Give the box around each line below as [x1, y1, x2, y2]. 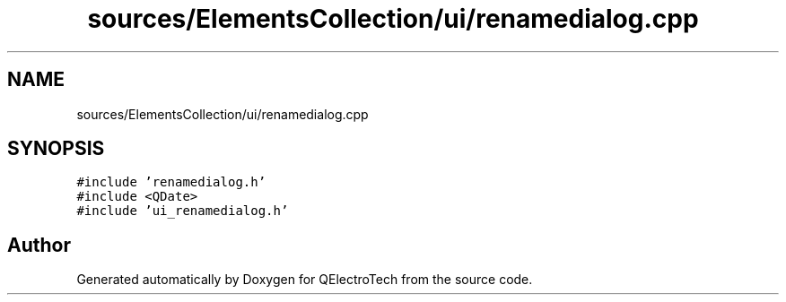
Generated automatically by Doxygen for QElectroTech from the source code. [76, 272, 533, 288]
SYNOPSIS [7, 137, 105, 160]
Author [7, 233, 71, 256]
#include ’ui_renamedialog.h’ [76, 203, 289, 219]
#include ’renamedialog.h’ [76, 175, 266, 190]
